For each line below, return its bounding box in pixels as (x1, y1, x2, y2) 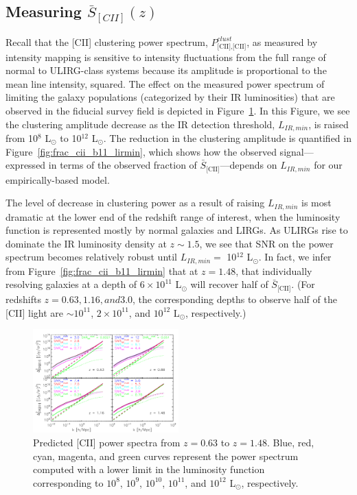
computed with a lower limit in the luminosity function (33, 462, 265, 476)
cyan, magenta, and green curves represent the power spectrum (33, 448, 299, 463)
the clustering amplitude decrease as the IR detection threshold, (5, 117, 275, 131)
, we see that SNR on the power (199, 236, 334, 250)
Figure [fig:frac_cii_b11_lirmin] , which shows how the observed (5, 144, 277, 158)
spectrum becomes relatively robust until (5, 250, 178, 264)
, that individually (235, 263, 312, 278)
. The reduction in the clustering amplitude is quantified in (103, 130, 352, 145)
